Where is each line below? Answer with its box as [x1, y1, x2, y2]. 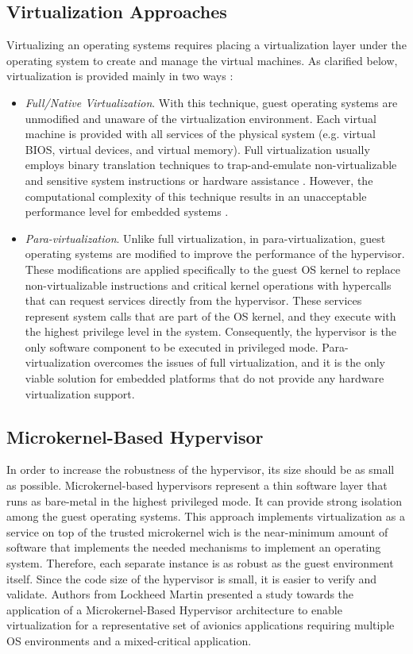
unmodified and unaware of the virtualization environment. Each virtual [25, 110, 376, 126]
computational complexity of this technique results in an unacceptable [25, 187, 367, 204]
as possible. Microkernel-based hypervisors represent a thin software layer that [6, 477, 388, 494]
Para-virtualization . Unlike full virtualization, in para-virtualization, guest [25, 229, 386, 246]
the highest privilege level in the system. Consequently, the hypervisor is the [25, 323, 397, 340]
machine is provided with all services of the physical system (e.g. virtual [25, 125, 376, 142]
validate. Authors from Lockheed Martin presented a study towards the [6, 586, 354, 602]
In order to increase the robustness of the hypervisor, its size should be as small [6, 461, 395, 478]
